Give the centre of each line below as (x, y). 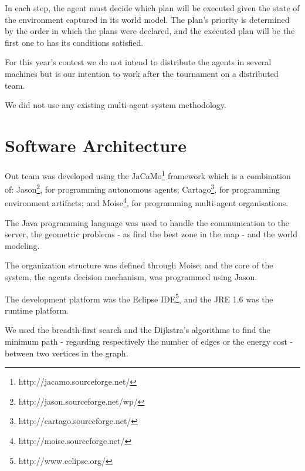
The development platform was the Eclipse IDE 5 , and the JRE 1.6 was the (139, 298)
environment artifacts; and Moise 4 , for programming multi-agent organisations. (147, 202)
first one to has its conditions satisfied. (74, 42)
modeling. (22, 245)
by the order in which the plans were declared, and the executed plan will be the (150, 31)
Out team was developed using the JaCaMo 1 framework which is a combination (148, 174)
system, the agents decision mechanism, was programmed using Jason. (131, 277)
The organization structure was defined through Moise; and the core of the (139, 265)
